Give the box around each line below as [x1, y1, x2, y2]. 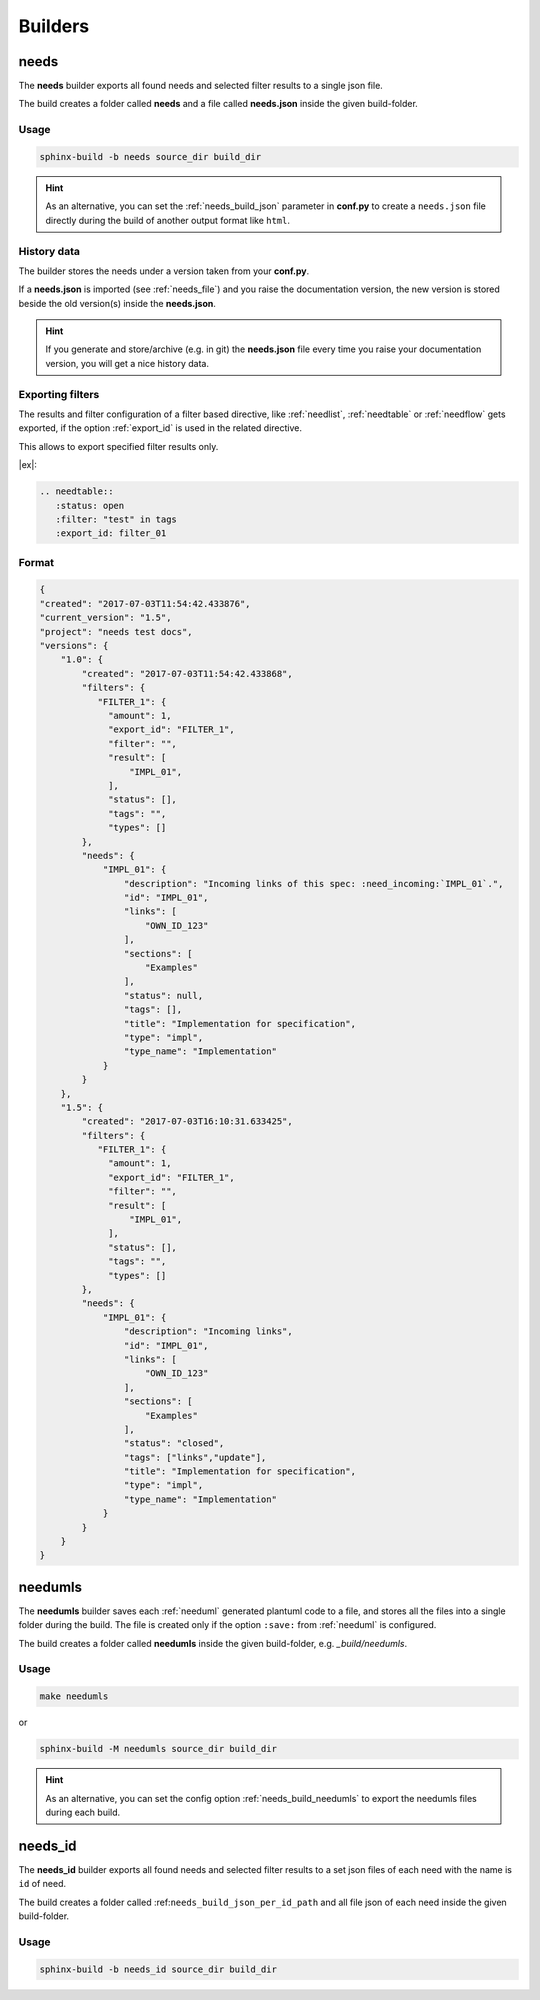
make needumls [39, 1691, 109, 1702]
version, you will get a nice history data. [45, 357, 210, 369]
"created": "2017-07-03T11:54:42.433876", [39, 598, 251, 609]
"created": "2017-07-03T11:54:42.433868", [81, 668, 294, 679]
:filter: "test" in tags [55, 513, 177, 525]
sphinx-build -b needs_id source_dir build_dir [39, 1963, 277, 1975]
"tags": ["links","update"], [123, 1451, 267, 1463]
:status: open [55, 500, 125, 511]
